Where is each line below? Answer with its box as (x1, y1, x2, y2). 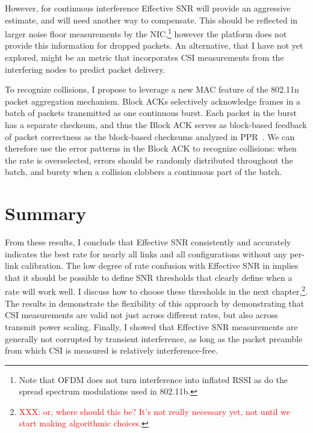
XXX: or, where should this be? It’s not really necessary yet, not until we (19, 405, 290, 417)
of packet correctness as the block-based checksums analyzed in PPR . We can (5, 130, 295, 143)
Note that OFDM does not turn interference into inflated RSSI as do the (19, 373, 288, 385)
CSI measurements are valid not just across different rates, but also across (5, 309, 278, 321)
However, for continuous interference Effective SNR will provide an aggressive (5, 2, 291, 14)
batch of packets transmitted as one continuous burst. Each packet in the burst (5, 106, 297, 119)
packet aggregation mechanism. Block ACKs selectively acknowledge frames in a (5, 94, 300, 107)
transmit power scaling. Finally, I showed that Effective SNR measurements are (5, 320, 298, 333)
